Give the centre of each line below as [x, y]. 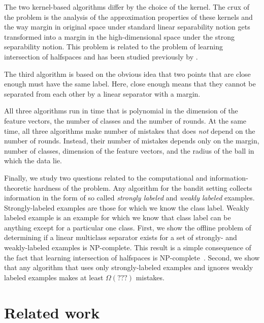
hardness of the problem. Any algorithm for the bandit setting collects [143, 187]
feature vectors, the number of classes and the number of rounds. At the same [125, 120]
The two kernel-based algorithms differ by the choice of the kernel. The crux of [127, 7]
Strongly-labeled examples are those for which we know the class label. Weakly [127, 207]
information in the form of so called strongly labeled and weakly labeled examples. [129, 198]
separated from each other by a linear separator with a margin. [102, 93]
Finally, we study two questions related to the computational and [106, 177]
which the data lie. [33, 160]
